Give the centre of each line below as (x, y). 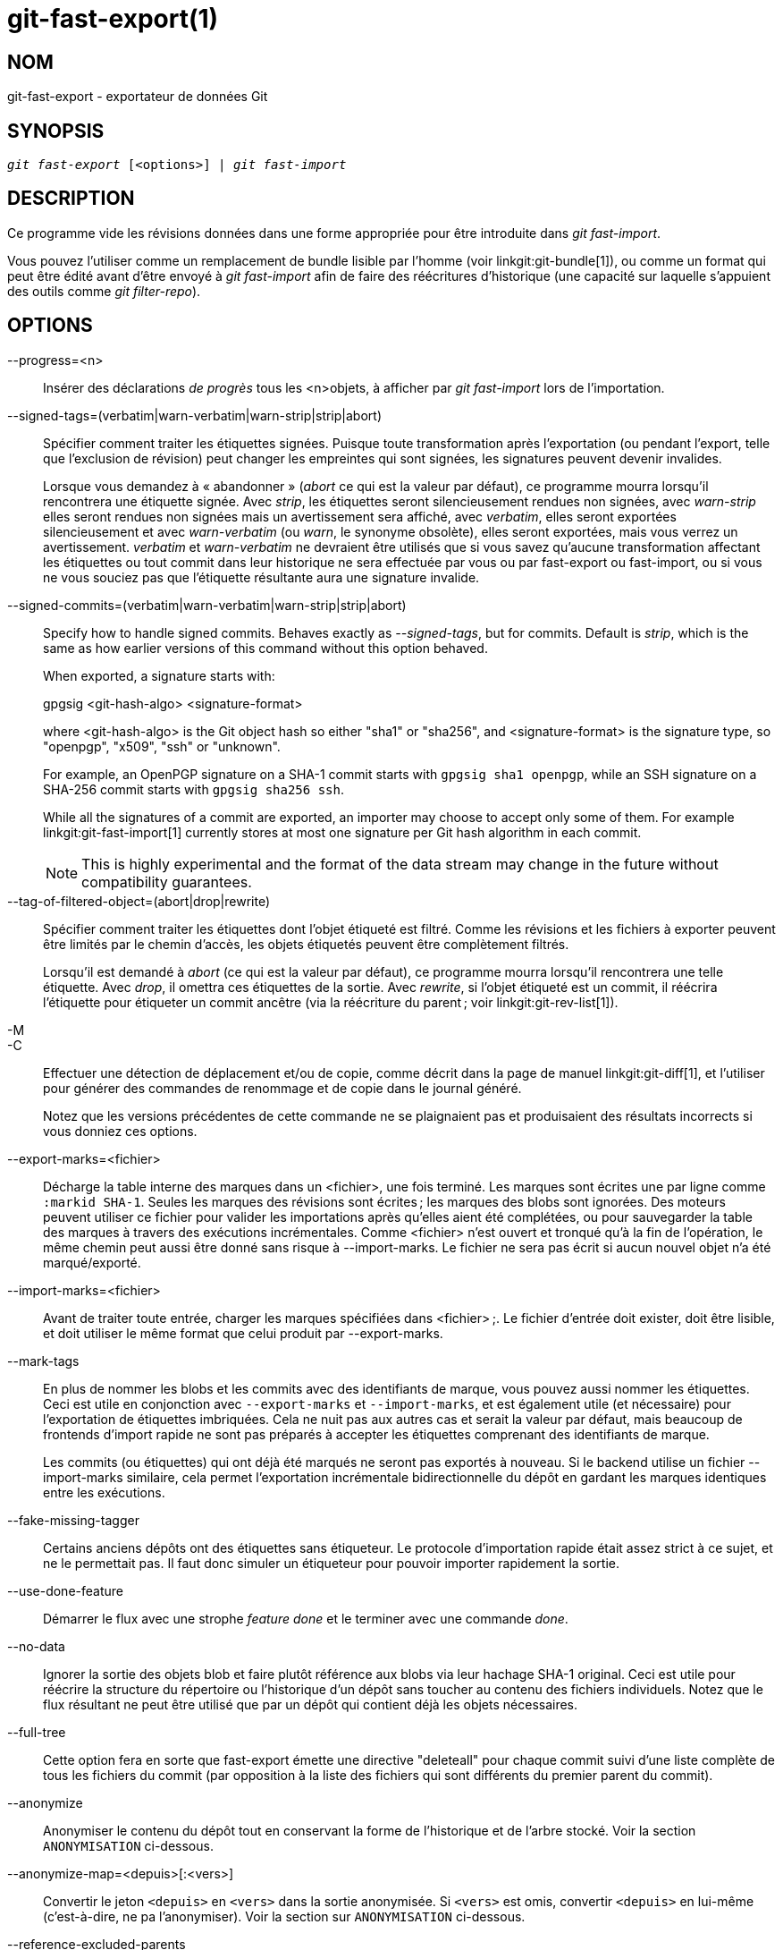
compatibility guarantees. (167, 882)
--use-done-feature (65, 1590)
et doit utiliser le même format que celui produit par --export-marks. (243, 1333)
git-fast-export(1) (113, 19)
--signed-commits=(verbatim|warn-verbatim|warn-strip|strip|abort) (207, 605)
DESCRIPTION (71, 199)
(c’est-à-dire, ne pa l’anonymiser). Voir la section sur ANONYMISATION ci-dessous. (284, 1916)
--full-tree (37, 1732)
